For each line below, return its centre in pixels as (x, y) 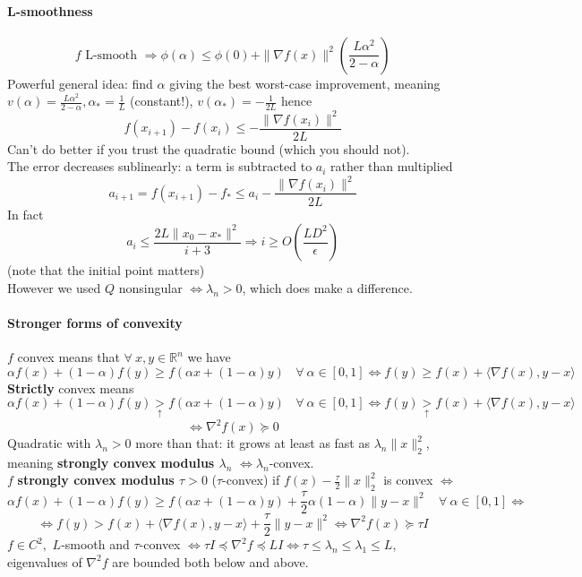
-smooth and (95, 544)
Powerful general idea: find (80, 83)
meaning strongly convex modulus (111, 462)
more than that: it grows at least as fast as (252, 443)
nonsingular (150, 287)
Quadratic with (49, 443)
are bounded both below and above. (210, 561)
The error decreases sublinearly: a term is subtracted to (160, 166)
